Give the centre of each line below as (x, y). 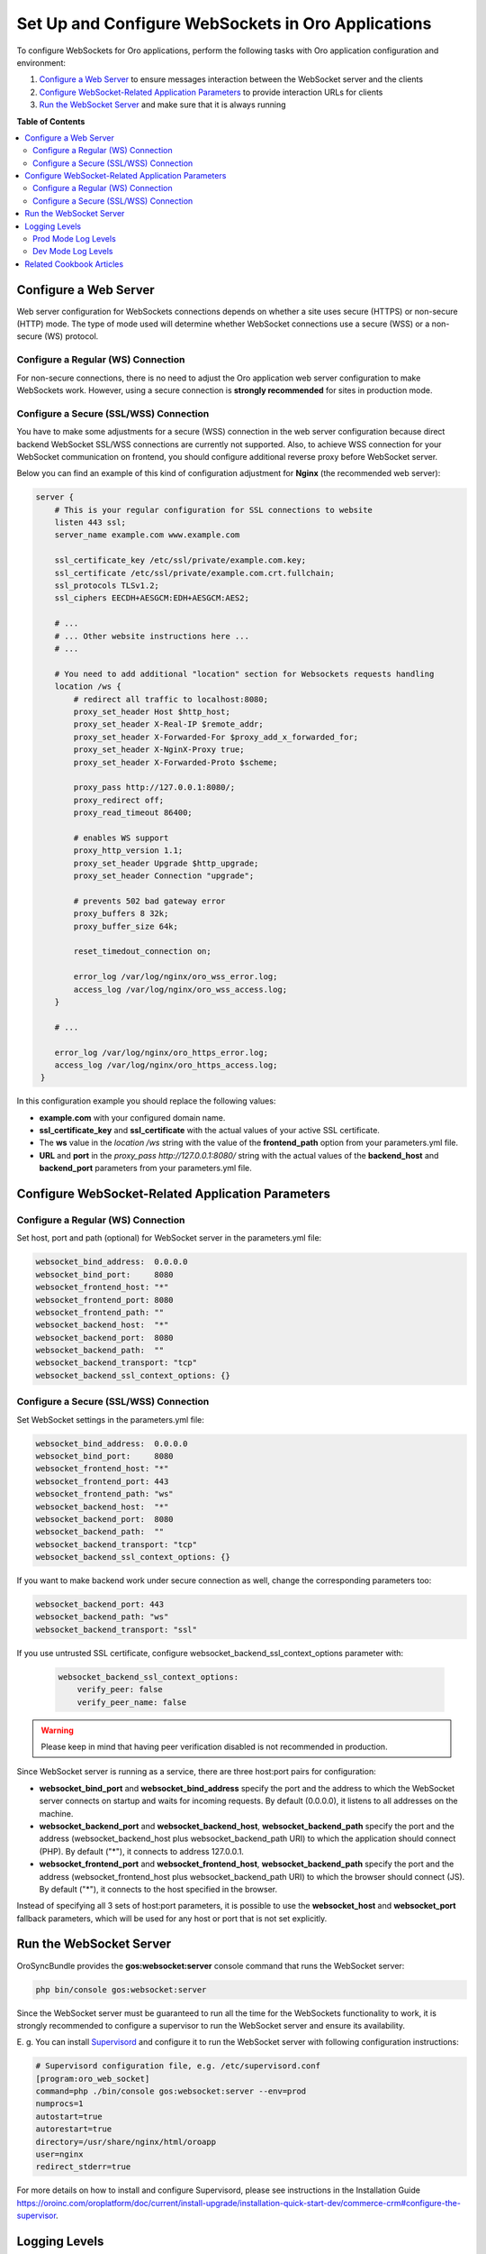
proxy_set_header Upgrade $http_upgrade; (166, 863)
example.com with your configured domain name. (132, 1117)
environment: (41, 62)
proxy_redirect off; (119, 800)
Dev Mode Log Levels (73, 252)
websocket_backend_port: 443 (100, 1604)
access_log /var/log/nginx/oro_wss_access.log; (180, 989)
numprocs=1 (59, 2104)
